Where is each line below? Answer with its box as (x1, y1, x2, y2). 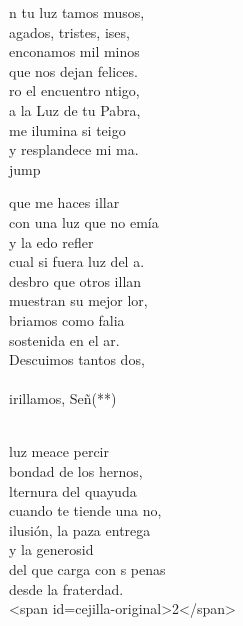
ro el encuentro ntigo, (9, 80, 140, 101)
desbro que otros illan (9, 270, 142, 291)
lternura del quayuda (9, 480, 137, 501)
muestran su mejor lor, (9, 290, 148, 311)
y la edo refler (9, 231, 94, 252)
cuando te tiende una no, (9, 500, 162, 521)
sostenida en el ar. (9, 329, 120, 350)
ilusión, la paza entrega (9, 519, 151, 540)
